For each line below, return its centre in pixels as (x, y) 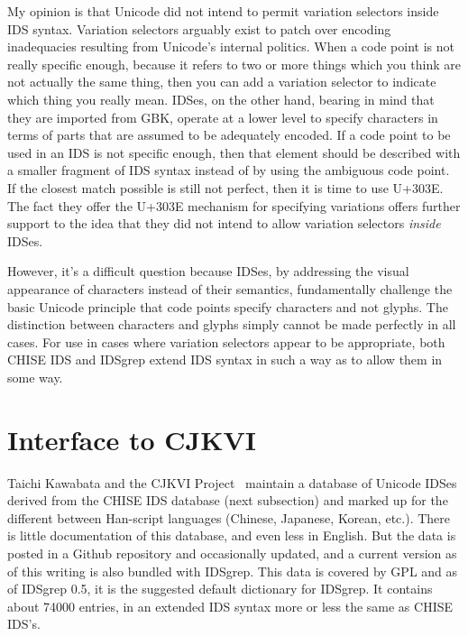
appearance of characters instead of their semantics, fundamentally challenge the (230, 288)
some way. (35, 377)
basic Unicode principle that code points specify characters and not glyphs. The (228, 306)
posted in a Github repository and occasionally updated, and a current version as (232, 553)
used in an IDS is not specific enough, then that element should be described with (234, 152)
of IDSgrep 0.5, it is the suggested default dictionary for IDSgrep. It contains (220, 589)
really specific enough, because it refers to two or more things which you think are (234, 64)
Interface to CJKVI (132, 439)
